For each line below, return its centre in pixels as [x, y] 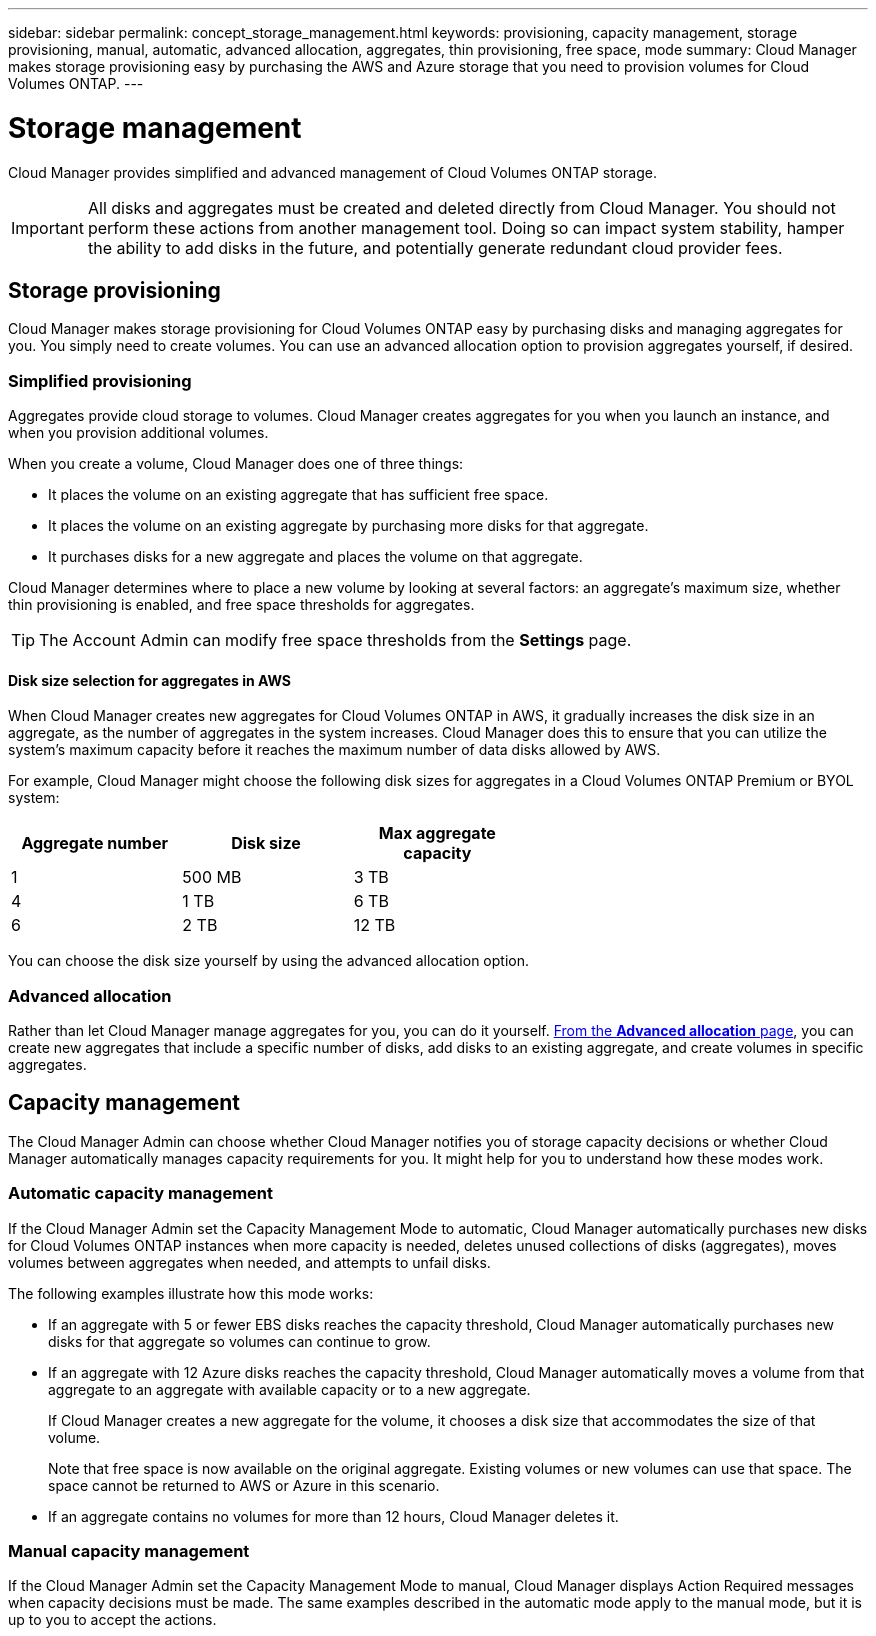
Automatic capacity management [141, 1193]
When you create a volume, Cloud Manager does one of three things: [236, 464]
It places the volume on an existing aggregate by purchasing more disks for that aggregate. [348, 526]
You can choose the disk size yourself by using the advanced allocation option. [269, 961]
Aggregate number [94, 843]
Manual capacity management [129, 1551]
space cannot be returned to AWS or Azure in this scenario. [244, 1485]
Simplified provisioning [100, 380]
